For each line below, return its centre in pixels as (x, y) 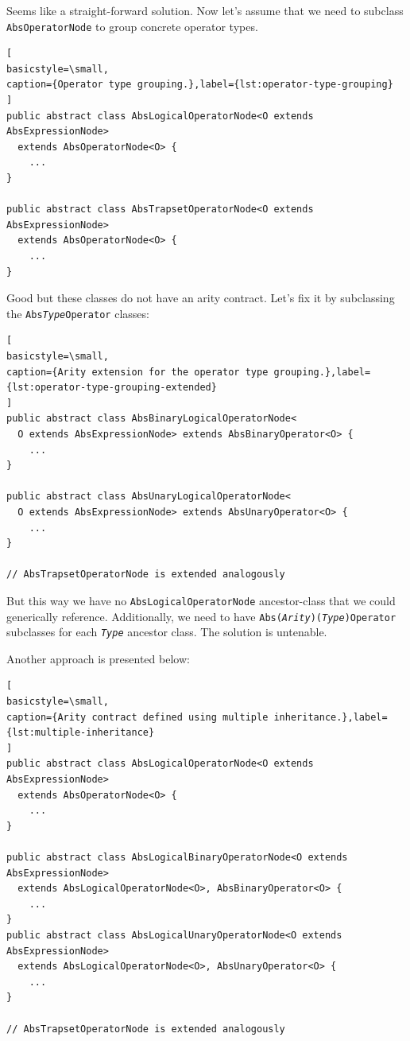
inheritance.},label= (331, 717)
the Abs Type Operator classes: (78, 313)
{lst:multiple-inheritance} (81, 733)
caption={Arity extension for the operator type (137, 372)
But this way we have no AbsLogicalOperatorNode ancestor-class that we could (201, 600)
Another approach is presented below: (98, 658)
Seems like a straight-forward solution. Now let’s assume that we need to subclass (205, 10)
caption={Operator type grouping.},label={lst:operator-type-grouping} (200, 85)
